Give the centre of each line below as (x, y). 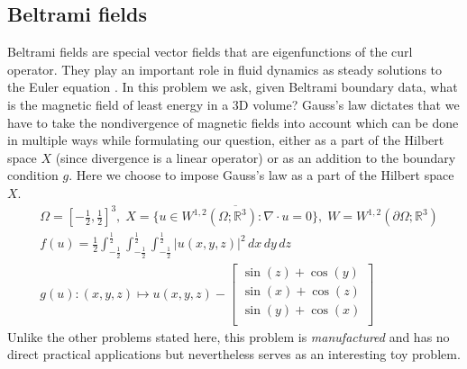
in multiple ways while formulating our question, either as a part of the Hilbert (226, 140)
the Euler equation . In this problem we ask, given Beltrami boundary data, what (233, 87)
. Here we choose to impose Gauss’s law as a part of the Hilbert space (261, 175)
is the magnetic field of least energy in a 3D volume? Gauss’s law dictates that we (233, 104)
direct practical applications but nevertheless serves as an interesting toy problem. (234, 354)
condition (33, 175)
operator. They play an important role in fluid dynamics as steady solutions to (225, 69)
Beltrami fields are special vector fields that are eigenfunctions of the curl (210, 52)
